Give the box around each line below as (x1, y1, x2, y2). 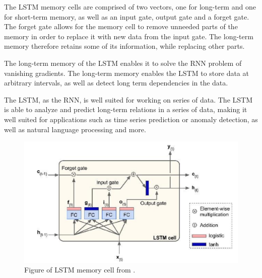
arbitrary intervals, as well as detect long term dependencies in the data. (4, 77, 228, 88)
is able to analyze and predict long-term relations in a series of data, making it (4, 104, 247, 115)
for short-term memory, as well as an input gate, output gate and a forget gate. (4, 11, 249, 22)
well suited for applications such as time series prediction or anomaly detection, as (4, 114, 258, 124)
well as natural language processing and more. (4, 124, 146, 134)
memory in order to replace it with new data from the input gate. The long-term (4, 31, 253, 41)
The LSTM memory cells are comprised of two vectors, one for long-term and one (4, 2, 256, 12)
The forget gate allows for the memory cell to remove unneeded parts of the (4, 21, 238, 32)
